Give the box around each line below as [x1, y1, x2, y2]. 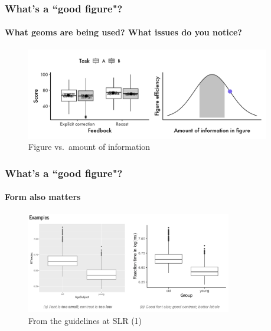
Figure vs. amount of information [28, 140, 151, 153]
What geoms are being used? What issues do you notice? [5, 26, 242, 38]
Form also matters [5, 191, 81, 203]
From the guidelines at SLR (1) [28, 314, 142, 327]
